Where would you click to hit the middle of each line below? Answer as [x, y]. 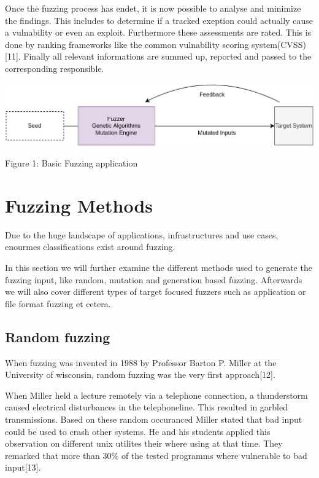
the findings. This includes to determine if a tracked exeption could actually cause [159, 20]
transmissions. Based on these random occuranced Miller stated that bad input [154, 419]
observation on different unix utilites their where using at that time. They [144, 443]
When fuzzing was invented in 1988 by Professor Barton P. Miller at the [141, 362]
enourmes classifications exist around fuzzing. [90, 247]
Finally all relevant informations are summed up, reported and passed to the [167, 56]
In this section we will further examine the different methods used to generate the [159, 268]
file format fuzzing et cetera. [58, 303]
